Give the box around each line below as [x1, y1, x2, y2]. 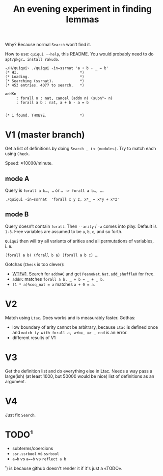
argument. [5, 378, 26, 384]
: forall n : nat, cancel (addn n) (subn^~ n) [16, 96, 113, 101]
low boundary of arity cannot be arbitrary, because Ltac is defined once [12, 324, 158, 330]
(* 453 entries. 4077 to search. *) [5, 83, 84, 88]
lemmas [66, 14, 99, 25]
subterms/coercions [12, 445, 53, 451]
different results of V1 [12, 335, 56, 341]
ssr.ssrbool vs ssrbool [12, 450, 59, 456]
